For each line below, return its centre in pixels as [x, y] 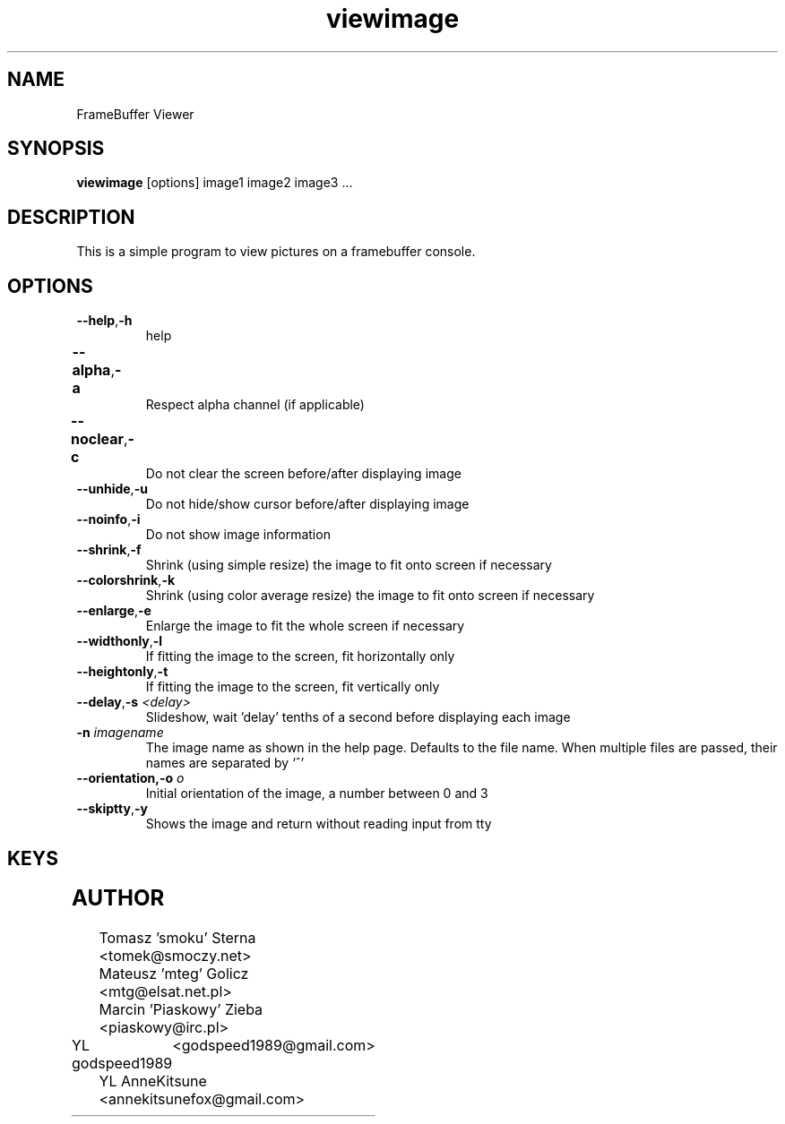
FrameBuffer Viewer [135, 114]
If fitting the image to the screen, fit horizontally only [300, 656]
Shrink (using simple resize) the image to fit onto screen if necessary [349, 565]
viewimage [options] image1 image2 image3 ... [215, 183]
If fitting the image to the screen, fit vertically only [293, 687]
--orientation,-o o [130, 778]
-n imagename [120, 733]
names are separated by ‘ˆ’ [225, 763]
